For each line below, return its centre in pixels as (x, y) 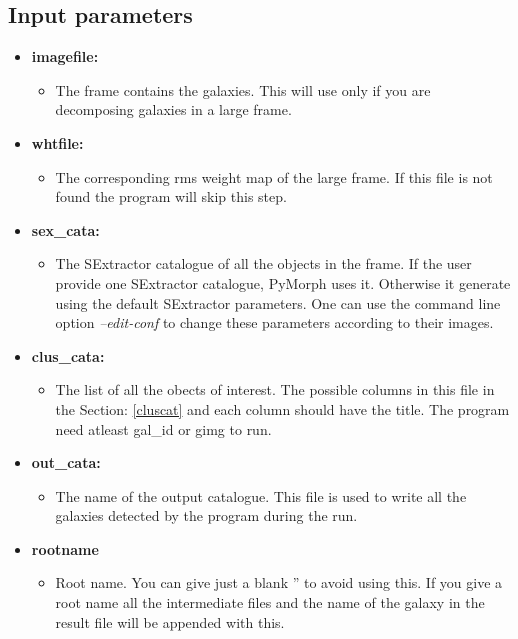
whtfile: (57, 142)
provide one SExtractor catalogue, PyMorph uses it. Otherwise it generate (283, 282)
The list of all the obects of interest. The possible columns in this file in (275, 389)
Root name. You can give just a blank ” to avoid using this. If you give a (279, 582)
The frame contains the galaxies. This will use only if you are (243, 89)
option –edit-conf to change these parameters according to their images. (274, 322)
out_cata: (66, 462)
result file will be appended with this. (170, 621)
